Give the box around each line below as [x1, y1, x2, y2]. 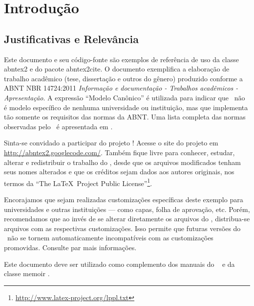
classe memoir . [4, 268, 50, 279]
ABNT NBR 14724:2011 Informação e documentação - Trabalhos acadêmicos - [4, 83, 238, 93]
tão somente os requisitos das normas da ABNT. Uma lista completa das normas [4, 112, 246, 122]
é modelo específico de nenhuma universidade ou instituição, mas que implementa [4, 102, 248, 112]
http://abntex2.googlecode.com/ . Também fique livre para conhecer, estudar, [4, 147, 235, 157]
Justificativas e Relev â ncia [4, 31, 139, 46]
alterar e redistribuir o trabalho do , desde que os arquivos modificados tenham [4, 157, 241, 167]
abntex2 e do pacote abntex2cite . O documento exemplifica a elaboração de [4, 64, 230, 74]
